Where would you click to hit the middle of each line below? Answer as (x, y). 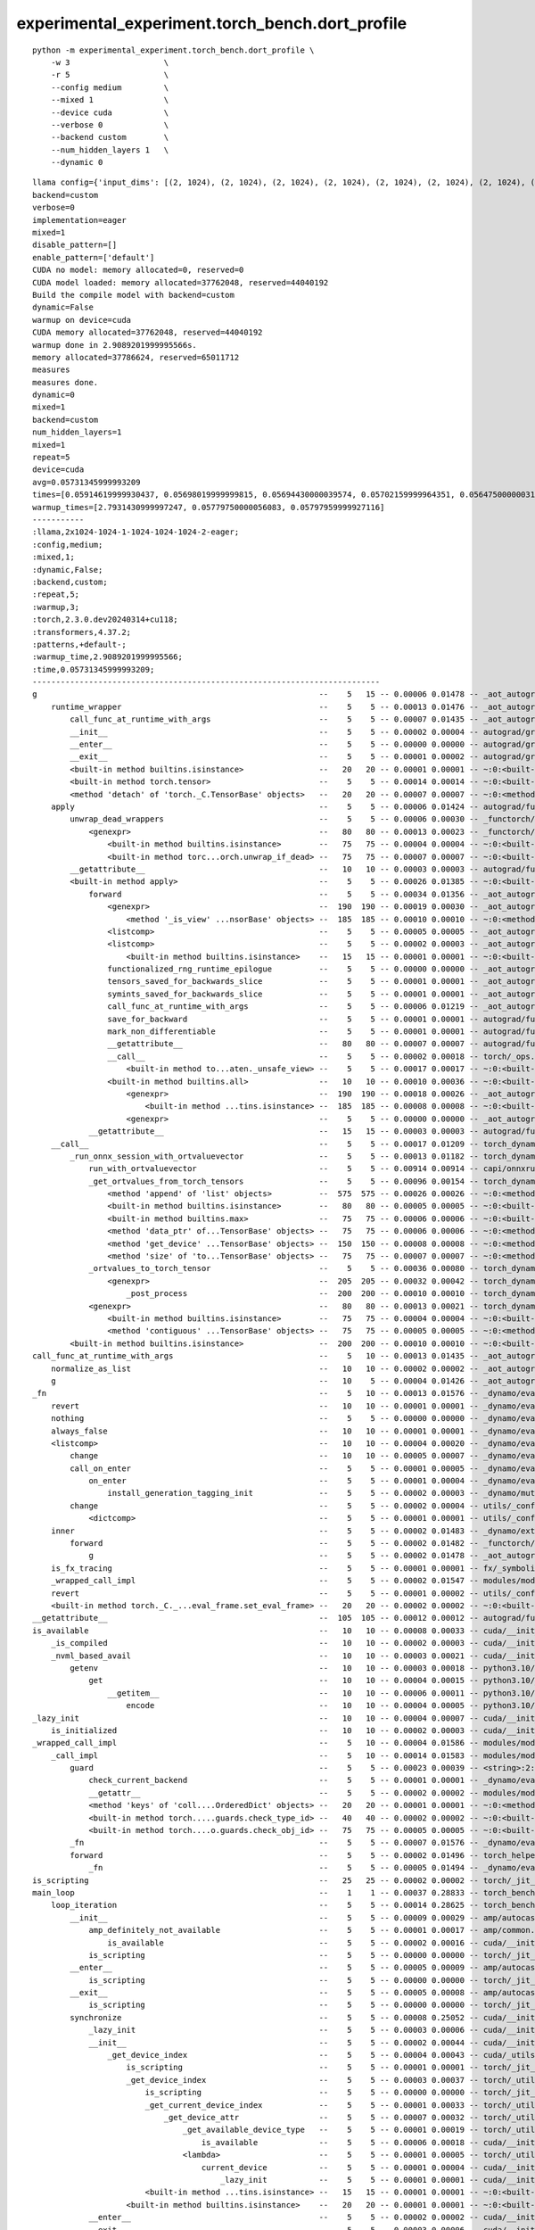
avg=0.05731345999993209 (86, 482)
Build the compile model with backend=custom (134, 295)
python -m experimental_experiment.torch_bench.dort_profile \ (173, 50)
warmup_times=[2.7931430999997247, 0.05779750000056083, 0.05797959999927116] (209, 507)
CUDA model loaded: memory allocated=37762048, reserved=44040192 (181, 282)
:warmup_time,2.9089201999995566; (107, 657)
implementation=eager (79, 220)
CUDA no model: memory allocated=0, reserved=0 (138, 270)
